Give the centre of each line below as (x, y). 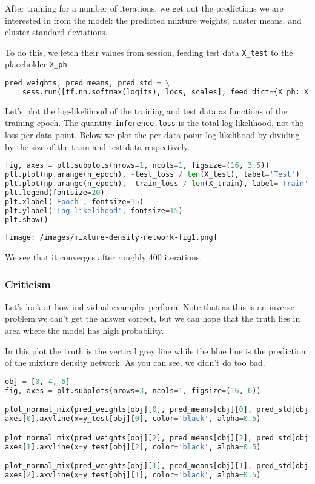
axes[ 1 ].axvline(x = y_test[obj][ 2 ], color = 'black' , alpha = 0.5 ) (133, 447)
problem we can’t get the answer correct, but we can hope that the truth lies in (153, 318)
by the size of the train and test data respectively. (98, 146)
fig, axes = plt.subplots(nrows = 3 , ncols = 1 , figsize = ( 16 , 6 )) (133, 390)
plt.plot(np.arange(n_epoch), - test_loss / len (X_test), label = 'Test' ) (152, 175)
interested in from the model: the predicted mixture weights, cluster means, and (153, 20)
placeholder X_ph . (37, 64)
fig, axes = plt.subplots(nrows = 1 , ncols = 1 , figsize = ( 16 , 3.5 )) (137, 166)
